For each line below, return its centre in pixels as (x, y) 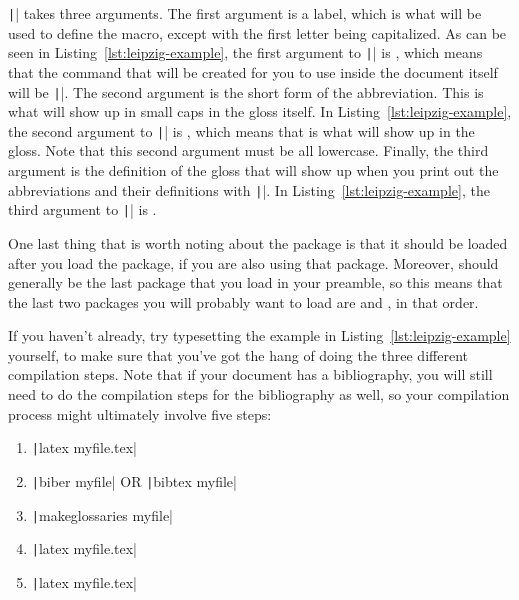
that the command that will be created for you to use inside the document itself (253, 71)
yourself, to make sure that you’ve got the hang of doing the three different (238, 354)
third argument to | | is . (82, 209)
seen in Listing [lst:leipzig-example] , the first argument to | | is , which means (245, 52)
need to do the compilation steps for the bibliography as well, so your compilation (259, 394)
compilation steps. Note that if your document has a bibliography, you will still (250, 374)
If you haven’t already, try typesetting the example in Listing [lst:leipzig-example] (259, 335)
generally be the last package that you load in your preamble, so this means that (255, 282)
